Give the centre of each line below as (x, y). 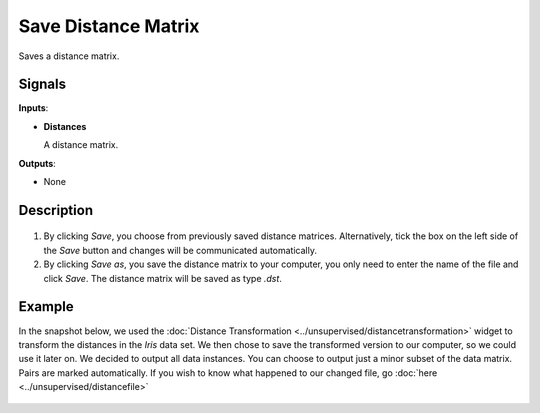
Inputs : (33, 108)
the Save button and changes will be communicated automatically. (180, 250)
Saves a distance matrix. (69, 56)
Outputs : (37, 163)
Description (56, 210)
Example (46, 306)
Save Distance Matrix (109, 26)
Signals (42, 84)
